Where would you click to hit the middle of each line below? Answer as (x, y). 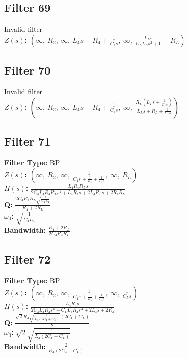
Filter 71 (28, 141)
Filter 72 (28, 259)
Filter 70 (28, 70)
